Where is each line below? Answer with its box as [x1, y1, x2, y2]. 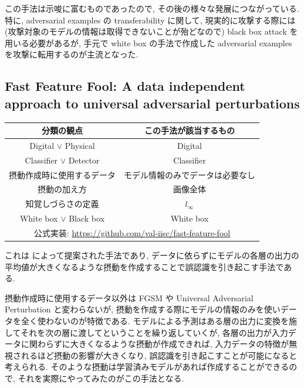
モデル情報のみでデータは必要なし [124, 168, 255, 181]
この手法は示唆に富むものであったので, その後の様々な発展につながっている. [5, 2, 299, 14]
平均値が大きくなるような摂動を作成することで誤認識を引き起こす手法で [5, 260, 284, 273]
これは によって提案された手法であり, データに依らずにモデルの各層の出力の [5, 249, 299, 261]
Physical [65, 139, 95, 151]
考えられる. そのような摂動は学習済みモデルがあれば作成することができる [5, 360, 289, 373]
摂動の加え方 [38, 183, 87, 195]
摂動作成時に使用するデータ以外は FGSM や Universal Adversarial [5, 291, 254, 304]
